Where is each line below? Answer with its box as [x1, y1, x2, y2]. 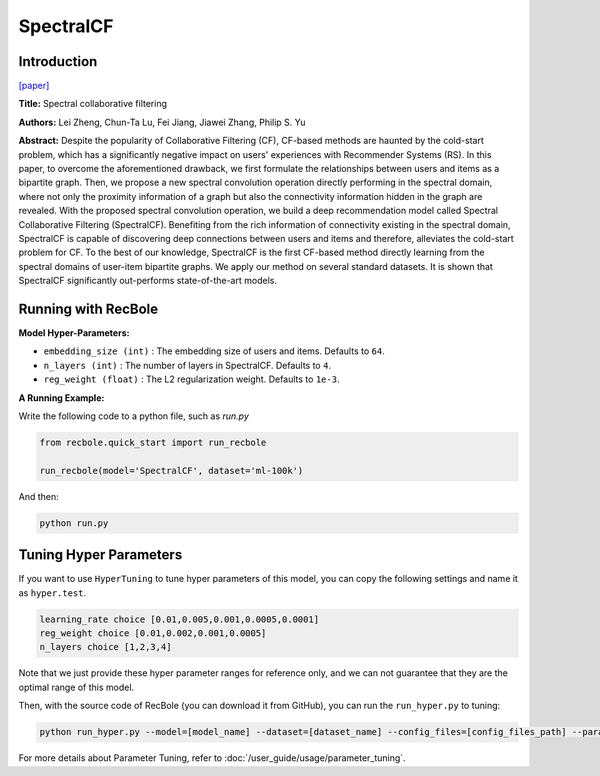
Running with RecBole [18, 300, 159, 317]
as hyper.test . [18, 586, 87, 599]
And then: [18, 490, 59, 502]
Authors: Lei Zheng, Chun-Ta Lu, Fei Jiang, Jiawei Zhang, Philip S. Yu [18, 116, 306, 128]
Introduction [18, 53, 98, 70]
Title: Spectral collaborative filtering [18, 98, 168, 110]
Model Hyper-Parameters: [18, 327, 130, 339]
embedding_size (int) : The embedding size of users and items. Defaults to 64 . [43, 345, 385, 357]
